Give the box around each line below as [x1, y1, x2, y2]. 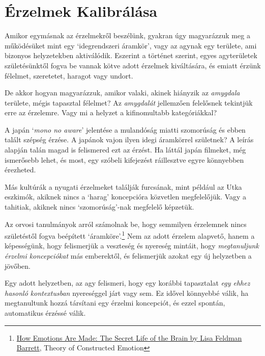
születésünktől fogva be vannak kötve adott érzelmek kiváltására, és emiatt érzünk [5, 60, 261, 70]
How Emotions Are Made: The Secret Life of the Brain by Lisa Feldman [16, 332, 242, 343]
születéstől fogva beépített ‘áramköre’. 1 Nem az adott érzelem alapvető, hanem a [5, 229, 255, 241]
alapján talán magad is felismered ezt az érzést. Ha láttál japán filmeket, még [5, 144, 246, 155]
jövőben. [5, 260, 31, 271]
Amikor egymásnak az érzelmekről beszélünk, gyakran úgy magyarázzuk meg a [5, 30, 250, 41]
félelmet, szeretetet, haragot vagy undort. [5, 70, 133, 81]
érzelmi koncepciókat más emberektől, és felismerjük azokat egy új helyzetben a [5, 250, 252, 261]
